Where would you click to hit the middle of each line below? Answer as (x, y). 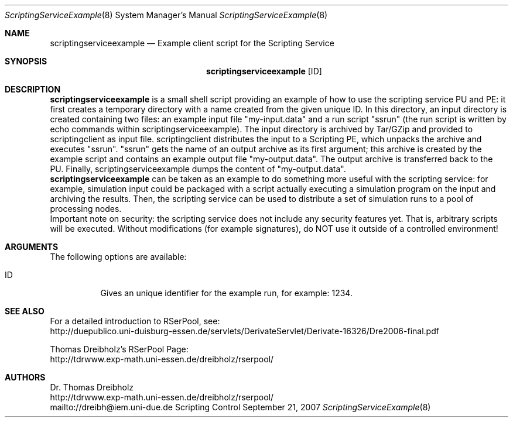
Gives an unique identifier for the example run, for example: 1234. (226, 293)
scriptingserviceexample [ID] (264, 71)
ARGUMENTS (32, 247)
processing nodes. (86, 209)
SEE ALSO (25, 311)
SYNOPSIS (26, 61)
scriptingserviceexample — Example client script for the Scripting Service (192, 43)
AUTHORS (25, 377)
